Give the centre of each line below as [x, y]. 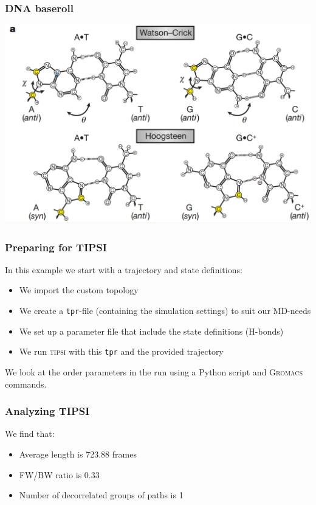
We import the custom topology [79, 290]
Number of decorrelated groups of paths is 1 [101, 495]
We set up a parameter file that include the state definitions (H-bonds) [151, 331]
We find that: [30, 434]
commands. [26, 384]
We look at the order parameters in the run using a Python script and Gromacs [154, 371]
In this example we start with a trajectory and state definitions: [124, 269]
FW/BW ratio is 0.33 [59, 474]
